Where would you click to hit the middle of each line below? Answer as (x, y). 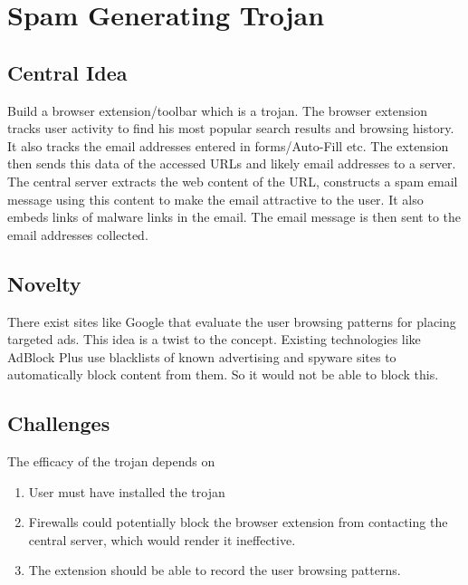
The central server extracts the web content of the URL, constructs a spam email (233, 181)
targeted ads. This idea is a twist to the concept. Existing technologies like (214, 339)
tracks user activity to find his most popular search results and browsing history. (231, 128)
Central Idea (67, 72)
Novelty (44, 283)
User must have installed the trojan (127, 491)
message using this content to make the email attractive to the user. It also (215, 199)
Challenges (59, 423)
